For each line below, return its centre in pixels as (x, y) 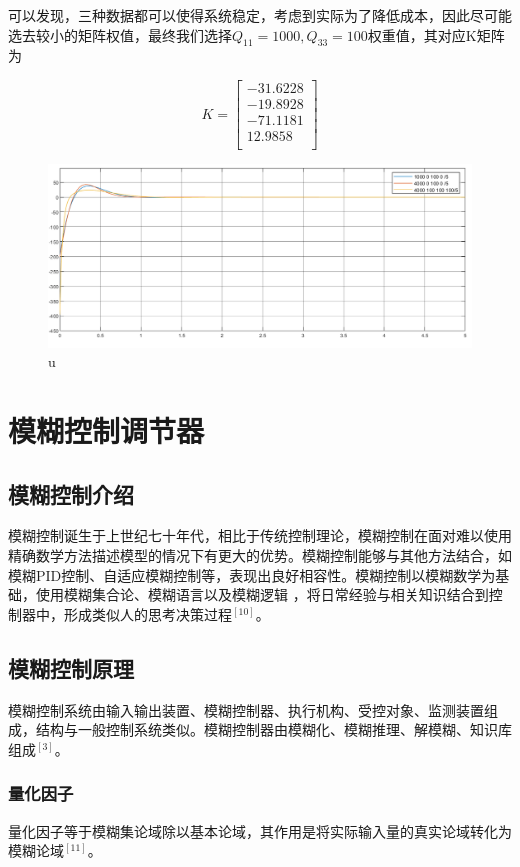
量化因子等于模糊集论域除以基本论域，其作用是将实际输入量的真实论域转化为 (260, 830)
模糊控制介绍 (71, 493)
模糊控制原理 (71, 667)
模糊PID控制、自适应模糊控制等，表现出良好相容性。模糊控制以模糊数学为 (252, 574)
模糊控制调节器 (106, 429)
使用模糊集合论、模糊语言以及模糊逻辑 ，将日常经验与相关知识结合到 (262, 594)
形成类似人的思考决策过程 (147, 613)
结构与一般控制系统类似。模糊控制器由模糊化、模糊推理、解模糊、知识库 (273, 729)
